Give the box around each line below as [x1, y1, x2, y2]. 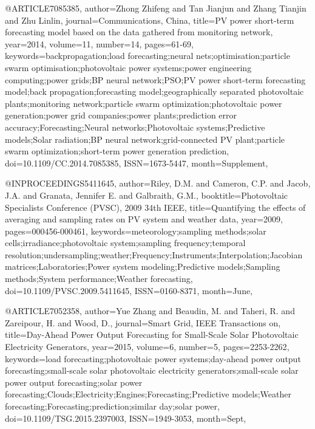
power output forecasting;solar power [5, 376, 143, 388]
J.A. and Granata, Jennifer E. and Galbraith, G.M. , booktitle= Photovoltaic [5, 188, 288, 201]
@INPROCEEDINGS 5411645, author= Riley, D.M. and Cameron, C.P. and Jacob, [5, 177, 311, 190]
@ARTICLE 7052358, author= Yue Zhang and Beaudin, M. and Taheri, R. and [5, 304, 295, 317]
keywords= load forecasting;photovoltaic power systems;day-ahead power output [5, 352, 301, 365]
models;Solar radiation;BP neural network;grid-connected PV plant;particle [5, 132, 285, 145]
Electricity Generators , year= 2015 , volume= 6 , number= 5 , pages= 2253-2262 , [5, 340, 290, 353]
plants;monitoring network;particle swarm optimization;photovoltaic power [5, 97, 282, 109]
